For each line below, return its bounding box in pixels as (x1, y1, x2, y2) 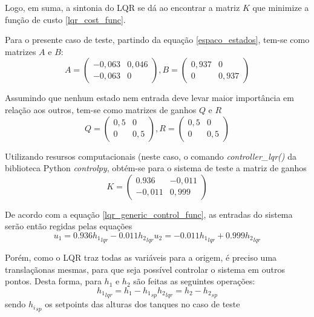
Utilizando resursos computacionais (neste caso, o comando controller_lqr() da (5, 149, 297, 162)
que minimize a (252, 1, 309, 13)
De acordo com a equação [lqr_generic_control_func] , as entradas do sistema (5, 208, 293, 220)
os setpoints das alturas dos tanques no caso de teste (45, 298, 240, 310)
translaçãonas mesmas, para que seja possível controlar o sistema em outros (5, 263, 285, 275)
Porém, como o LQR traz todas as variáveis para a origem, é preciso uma (5, 251, 277, 264)
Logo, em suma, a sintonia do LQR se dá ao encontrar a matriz (5, 1, 240, 13)
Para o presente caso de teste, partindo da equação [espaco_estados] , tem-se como (5, 33, 310, 46)
